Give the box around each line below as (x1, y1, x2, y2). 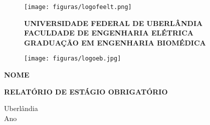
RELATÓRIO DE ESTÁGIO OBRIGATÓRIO (4, 86, 168, 96)
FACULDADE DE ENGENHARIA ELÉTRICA (24, 27, 193, 38)
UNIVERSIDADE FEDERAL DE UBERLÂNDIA (24, 17, 203, 28)
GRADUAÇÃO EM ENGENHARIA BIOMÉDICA (24, 37, 206, 47)
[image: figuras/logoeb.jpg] (24, 55, 121, 62)
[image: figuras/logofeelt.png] (24, 3, 132, 10)
